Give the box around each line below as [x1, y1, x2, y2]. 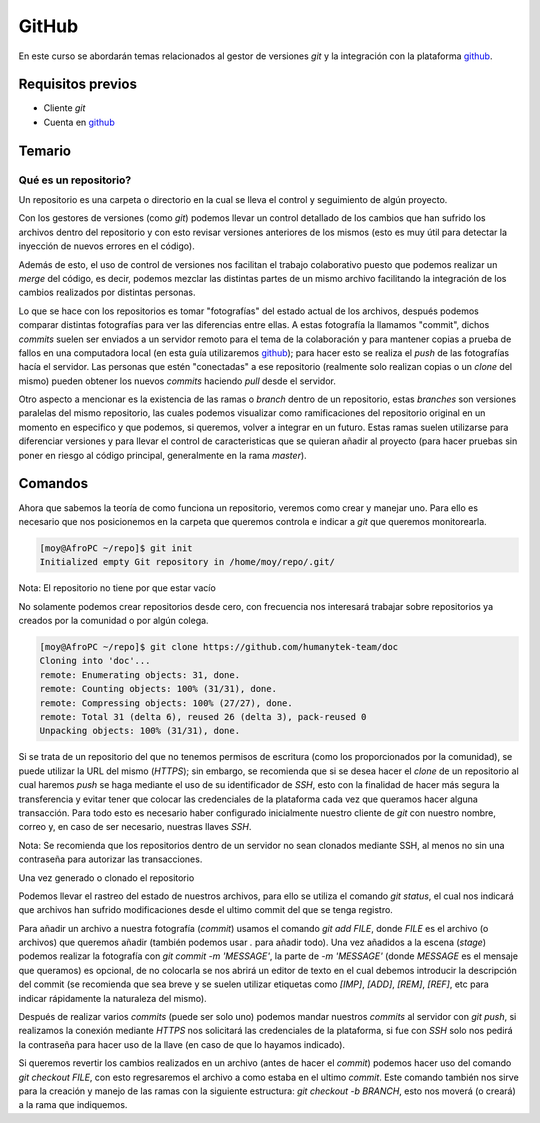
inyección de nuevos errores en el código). [18, 240, 195, 252]
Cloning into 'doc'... [39, 655, 151, 667]
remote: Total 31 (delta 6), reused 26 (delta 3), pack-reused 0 [39, 711, 367, 723]
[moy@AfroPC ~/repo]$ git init [39, 542, 194, 554]
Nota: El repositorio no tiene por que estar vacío [18, 582, 217, 594]
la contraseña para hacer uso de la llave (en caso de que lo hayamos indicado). [18, 1038, 345, 1050]
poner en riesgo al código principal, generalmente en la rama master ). [18, 449, 307, 461]
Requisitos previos [18, 76, 137, 93]
